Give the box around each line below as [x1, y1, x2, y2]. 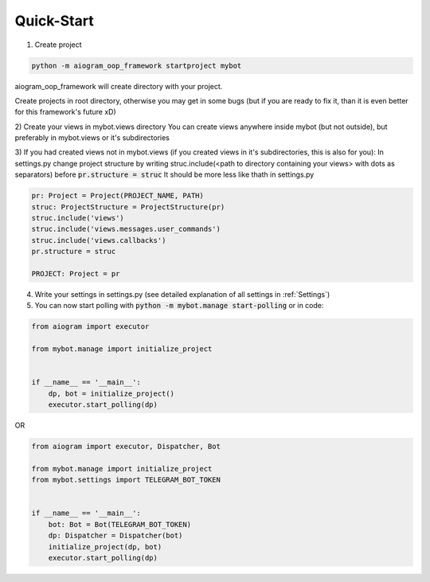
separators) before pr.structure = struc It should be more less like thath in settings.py [14, 170, 315, 179]
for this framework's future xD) [14, 107, 117, 117]
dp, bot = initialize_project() [48, 389, 175, 398]
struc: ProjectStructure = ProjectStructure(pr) [31, 202, 225, 211]
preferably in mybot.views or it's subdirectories [14, 133, 170, 143]
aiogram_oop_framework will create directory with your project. [14, 81, 223, 91]
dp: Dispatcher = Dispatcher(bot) [48, 531, 183, 541]
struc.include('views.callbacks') [31, 236, 166, 244]
